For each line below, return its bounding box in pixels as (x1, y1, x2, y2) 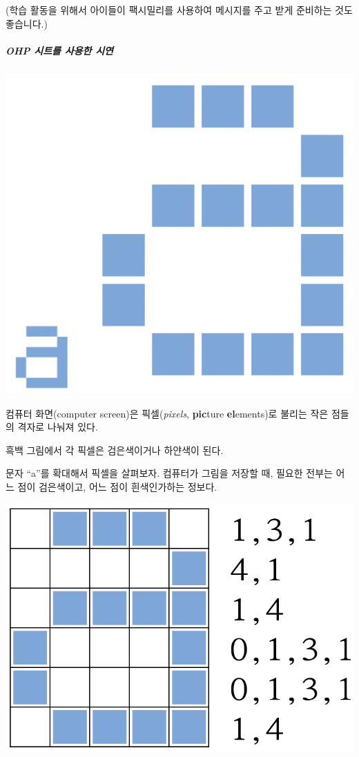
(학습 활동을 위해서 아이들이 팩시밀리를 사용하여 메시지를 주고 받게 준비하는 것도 (6, 3, 353, 17)
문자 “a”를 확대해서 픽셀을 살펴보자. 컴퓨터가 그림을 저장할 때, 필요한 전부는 (6, 466, 333, 480)
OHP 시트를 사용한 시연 (6, 43, 113, 57)
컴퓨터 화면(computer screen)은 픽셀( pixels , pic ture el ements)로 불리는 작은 (6, 406, 329, 420)
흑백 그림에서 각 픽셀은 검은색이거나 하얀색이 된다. (6, 442, 224, 457)
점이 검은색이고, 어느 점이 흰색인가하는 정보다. (17, 479, 217, 493)
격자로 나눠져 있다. (17, 420, 98, 434)
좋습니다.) (6, 16, 48, 30)
